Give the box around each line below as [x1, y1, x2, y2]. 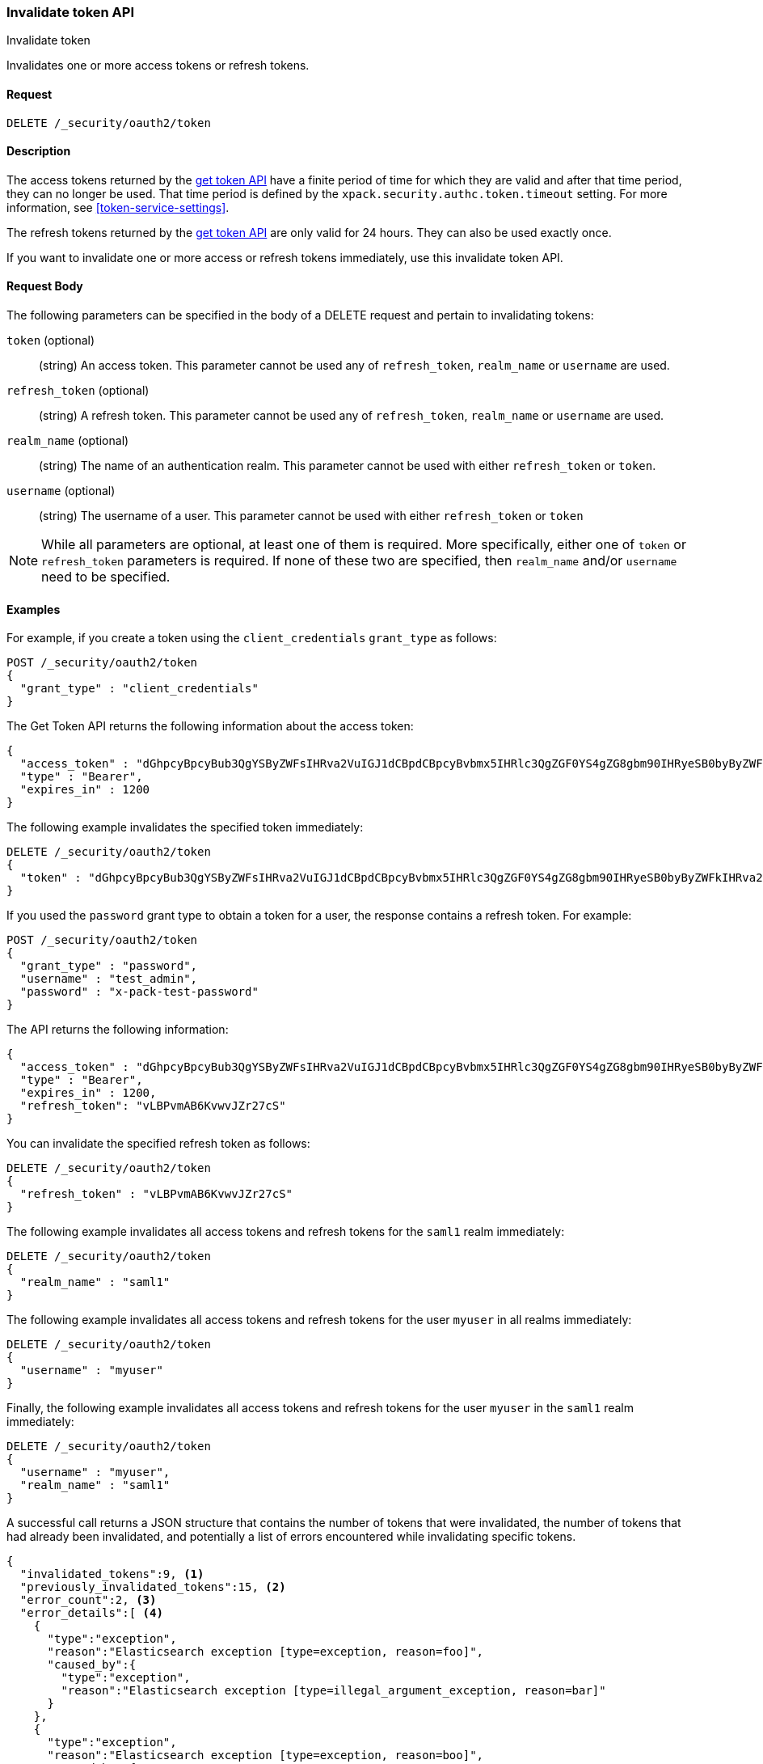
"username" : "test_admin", [19, 972, 198, 986]
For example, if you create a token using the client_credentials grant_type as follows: [6, 631, 497, 645]
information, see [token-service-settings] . [6, 200, 230, 214]
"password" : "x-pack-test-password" [19, 985, 259, 999]
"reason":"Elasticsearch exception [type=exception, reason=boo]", [47, 1749, 484, 1762]
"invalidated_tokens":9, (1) [19, 1567, 204, 1581]
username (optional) [6, 484, 116, 498]
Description [6, 144, 71, 159]
